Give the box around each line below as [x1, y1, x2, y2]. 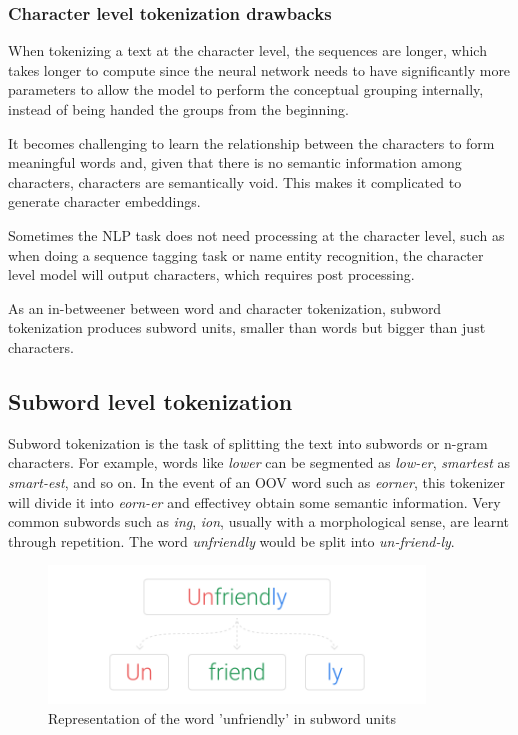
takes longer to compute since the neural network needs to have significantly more [8, 59, 511, 80]
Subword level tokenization [8, 385, 293, 416]
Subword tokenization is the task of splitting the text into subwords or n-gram [8, 432, 488, 453]
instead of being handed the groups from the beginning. [8, 99, 349, 119]
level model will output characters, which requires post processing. [8, 264, 415, 285]
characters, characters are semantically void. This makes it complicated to [8, 171, 462, 192]
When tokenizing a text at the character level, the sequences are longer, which [8, 40, 487, 61]
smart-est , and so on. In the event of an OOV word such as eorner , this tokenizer [8, 471, 506, 492]
